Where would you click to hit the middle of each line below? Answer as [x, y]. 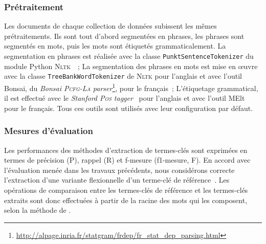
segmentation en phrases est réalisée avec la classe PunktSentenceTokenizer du [129, 56]
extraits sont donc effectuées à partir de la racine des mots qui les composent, [126, 200]
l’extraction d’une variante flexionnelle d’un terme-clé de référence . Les [117, 180]
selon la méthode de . [38, 210]
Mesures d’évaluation [49, 131]
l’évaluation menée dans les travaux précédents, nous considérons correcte [119, 170]
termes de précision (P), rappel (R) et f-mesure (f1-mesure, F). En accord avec [127, 160]
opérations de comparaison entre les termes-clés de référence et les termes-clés [126, 190]
